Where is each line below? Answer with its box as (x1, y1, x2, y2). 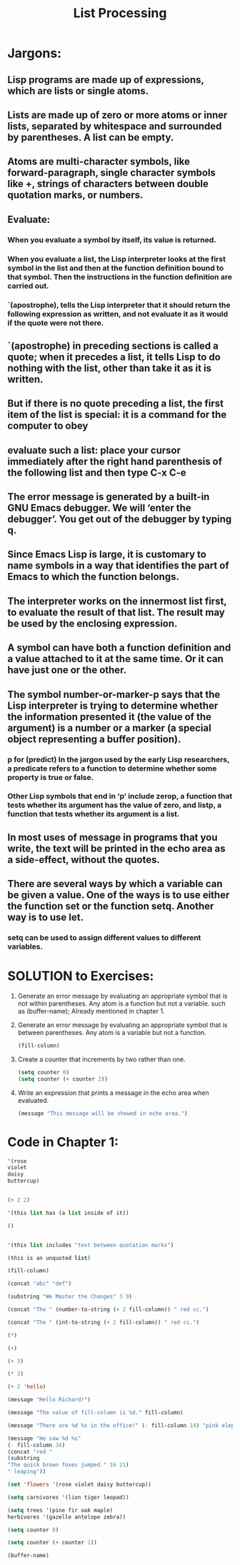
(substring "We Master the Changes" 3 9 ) (7, 1293, 133, 1301)
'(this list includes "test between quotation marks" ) (7, 1241, 174, 1249)
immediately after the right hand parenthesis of (7, 455, 223, 467)
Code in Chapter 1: (7, 1134, 119, 1150)
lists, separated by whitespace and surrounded (7, 120, 222, 132)
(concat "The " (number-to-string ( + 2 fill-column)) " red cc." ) (7, 1306, 209, 1314)
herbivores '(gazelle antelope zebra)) (7, 1513, 126, 1521)
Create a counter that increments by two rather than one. (17, 1055, 186, 1064)
